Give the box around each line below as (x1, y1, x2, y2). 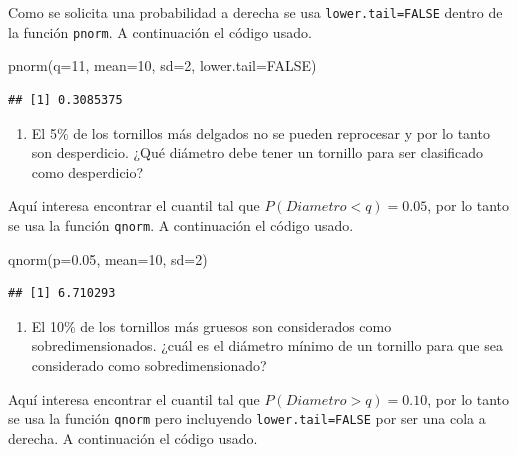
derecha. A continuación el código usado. (8, 427, 258, 448)
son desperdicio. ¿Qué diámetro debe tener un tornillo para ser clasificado (31, 142, 484, 163)
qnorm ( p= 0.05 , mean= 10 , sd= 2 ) (8, 248, 208, 269)
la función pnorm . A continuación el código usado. (8, 21, 312, 42)
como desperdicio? (31, 161, 144, 182)
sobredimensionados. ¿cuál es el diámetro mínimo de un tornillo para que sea (31, 335, 503, 356)
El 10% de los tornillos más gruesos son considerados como (31, 315, 392, 336)
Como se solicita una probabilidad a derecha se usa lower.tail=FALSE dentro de (8, 2, 503, 22)
